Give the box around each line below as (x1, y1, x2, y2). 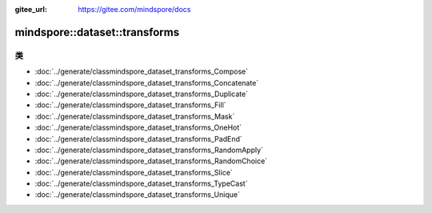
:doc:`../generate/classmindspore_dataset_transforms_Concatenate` (34, 78, 259, 87)
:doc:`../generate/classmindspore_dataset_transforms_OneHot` (34, 123, 242, 132)
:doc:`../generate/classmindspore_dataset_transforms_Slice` (34, 167, 234, 177)
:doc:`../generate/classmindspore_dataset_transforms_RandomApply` (34, 145, 264, 155)
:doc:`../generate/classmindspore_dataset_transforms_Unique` (34, 190, 240, 199)
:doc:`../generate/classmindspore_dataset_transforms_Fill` (34, 100, 227, 110)
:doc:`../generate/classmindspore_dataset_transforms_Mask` (34, 111, 235, 121)
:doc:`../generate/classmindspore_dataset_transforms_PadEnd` (34, 134, 243, 143)
